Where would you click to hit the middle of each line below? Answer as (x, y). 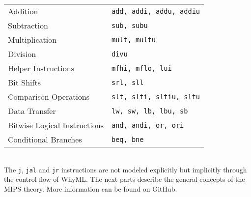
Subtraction (28, 25)
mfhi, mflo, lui (141, 68)
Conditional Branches (45, 139)
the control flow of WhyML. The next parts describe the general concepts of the (125, 179)
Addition (23, 11)
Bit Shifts (24, 82)
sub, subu (129, 25)
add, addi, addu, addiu (156, 11)
